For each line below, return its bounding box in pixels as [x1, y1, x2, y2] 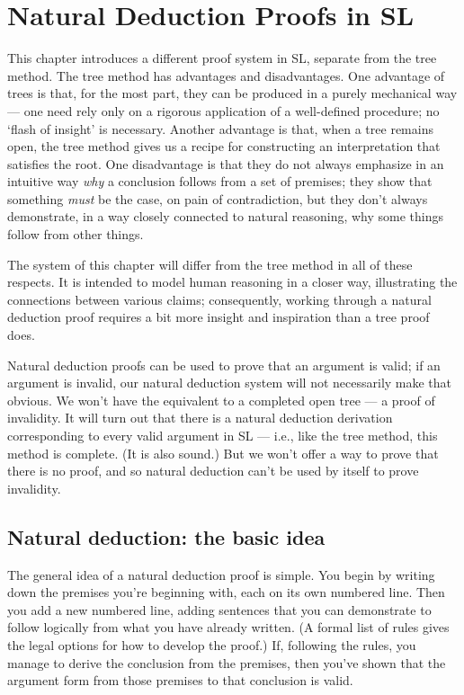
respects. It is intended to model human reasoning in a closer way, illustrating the [7, 272, 458, 291]
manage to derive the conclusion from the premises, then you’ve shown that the [7, 653, 446, 672]
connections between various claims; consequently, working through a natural [7, 290, 432, 308]
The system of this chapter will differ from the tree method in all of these [7, 254, 413, 273]
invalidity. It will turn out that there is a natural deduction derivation [7, 408, 393, 427]
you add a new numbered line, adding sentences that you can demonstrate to [7, 600, 432, 619]
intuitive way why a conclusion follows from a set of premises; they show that [7, 172, 433, 191]
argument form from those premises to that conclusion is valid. [7, 671, 353, 690]
